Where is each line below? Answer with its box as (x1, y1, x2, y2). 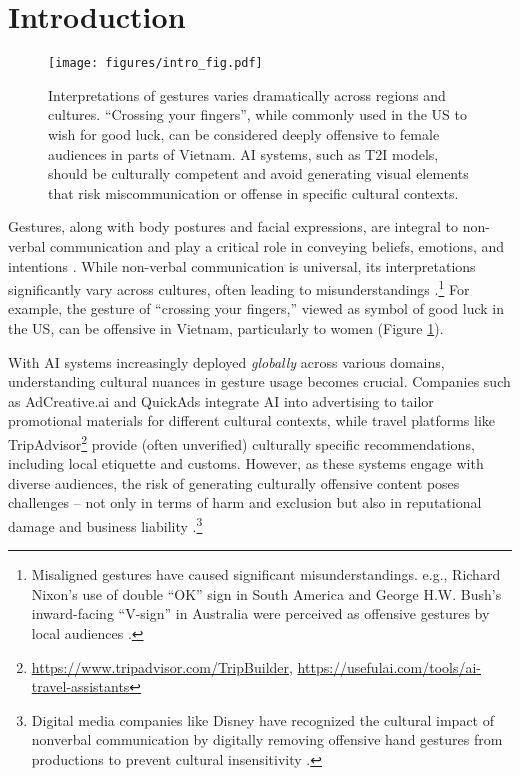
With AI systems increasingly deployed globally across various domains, (8, 351, 445, 372)
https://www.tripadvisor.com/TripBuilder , (31, 656, 293, 677)
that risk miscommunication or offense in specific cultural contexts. (48, 182, 459, 203)
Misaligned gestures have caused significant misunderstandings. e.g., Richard (31, 564, 501, 585)
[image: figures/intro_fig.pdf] (48, 56, 263, 71)
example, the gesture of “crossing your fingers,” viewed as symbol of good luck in (8, 298, 505, 319)
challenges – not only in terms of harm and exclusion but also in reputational (8, 492, 482, 513)
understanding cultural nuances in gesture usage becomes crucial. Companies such (8, 371, 511, 392)
